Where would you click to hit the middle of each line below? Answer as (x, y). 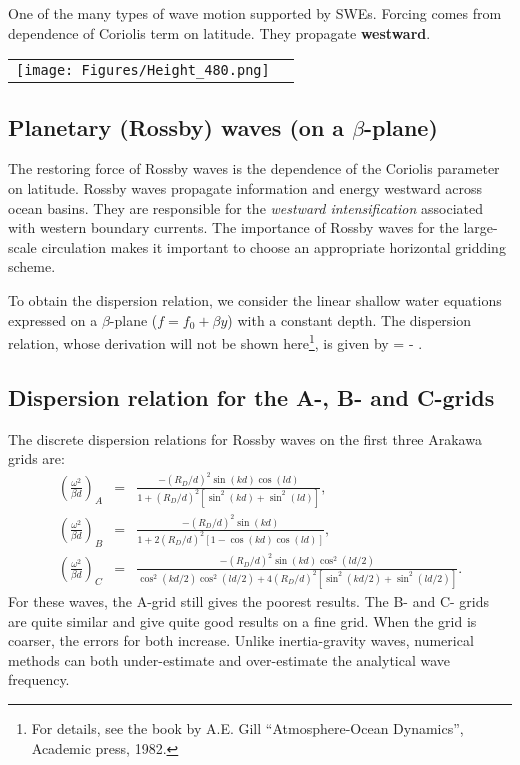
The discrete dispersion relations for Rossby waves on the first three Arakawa (245, 438)
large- (480, 227)
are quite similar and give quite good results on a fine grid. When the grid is (242, 620)
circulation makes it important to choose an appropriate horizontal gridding (273, 246)
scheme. (32, 266)
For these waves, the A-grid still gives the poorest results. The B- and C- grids (249, 601)
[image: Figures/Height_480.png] (143, 70)
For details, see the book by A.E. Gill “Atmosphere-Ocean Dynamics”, (247, 727)
